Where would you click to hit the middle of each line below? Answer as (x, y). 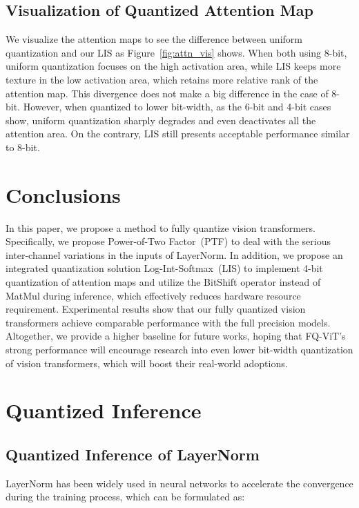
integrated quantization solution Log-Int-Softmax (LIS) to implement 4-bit (164, 268)
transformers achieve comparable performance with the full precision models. (168, 322)
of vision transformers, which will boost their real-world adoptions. (147, 363)
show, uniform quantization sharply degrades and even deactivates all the (161, 120)
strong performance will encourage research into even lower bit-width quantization (179, 350)
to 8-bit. (23, 147)
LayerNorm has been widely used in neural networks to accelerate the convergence (179, 483)
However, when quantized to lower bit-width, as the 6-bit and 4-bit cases (177, 107)
